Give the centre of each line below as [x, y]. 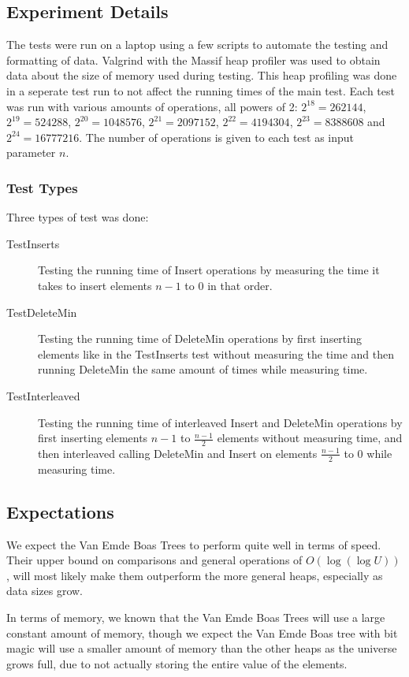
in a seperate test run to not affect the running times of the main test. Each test [201, 90]
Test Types [42, 187]
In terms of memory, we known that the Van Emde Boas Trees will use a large [196, 617]
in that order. [240, 285]
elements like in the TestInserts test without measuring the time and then [216, 353]
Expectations [60, 511]
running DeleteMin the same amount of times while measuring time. [203, 369]
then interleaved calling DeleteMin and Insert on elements [178, 453]
